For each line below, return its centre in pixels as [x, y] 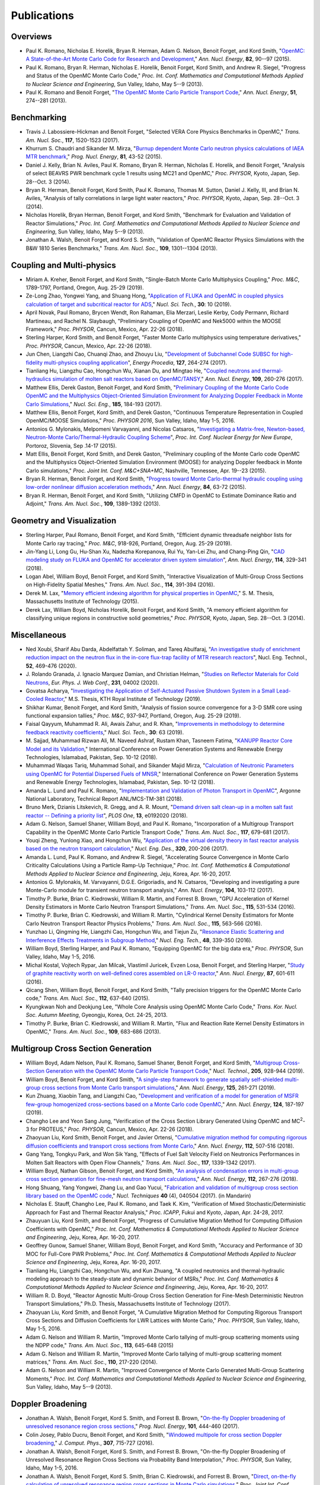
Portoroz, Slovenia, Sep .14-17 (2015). [71, 445]
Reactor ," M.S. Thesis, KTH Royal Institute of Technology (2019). [123, 699]
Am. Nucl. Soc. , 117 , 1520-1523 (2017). [73, 140]
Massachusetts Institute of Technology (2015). [82, 601]
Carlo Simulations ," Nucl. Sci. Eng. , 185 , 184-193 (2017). [94, 404]
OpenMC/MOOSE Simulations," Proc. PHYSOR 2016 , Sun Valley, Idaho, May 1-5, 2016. [130, 421]
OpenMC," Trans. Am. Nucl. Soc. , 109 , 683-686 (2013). [93, 1031]
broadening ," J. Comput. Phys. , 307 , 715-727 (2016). [90, 1443]
